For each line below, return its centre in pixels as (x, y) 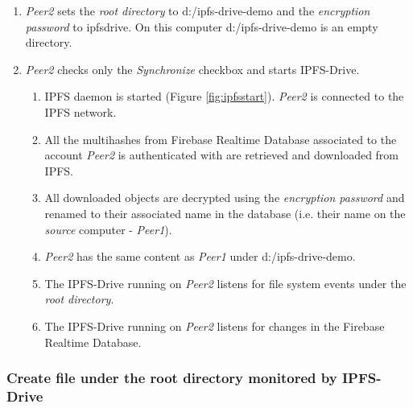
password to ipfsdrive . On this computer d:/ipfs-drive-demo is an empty (202, 26)
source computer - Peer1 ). (108, 229)
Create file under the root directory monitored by (172, 378)
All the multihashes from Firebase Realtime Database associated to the (221, 139)
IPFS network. (81, 111)
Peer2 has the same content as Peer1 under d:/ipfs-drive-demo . (200, 256)
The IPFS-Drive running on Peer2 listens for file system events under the (225, 283)
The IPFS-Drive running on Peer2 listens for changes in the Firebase (215, 326)
